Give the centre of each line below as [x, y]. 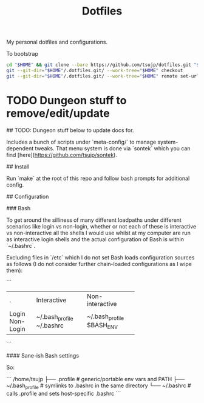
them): [15, 270]
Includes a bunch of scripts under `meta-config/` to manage [81, 142]
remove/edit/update [58, 113]
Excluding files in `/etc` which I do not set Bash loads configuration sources [100, 257]
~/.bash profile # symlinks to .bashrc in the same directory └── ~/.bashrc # [99, 386]
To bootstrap [22, 54]
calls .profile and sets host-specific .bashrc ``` [64, 393]
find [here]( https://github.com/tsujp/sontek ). [62, 155]
